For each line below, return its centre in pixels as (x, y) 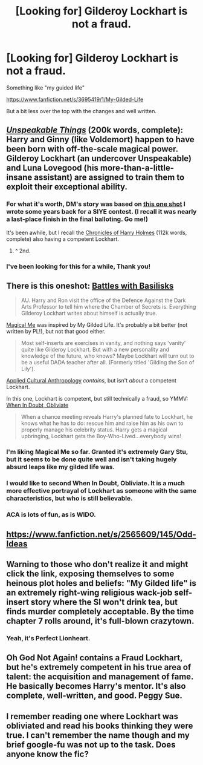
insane (19, 178)
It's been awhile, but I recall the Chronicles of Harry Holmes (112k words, (97, 232)
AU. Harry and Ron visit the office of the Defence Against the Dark (103, 300)
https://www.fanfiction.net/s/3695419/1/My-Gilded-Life (75, 99)
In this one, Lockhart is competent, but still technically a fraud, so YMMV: (97, 399)
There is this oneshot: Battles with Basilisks (90, 286)
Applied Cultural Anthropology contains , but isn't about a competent (91, 381)
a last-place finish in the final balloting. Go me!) (77, 219)
